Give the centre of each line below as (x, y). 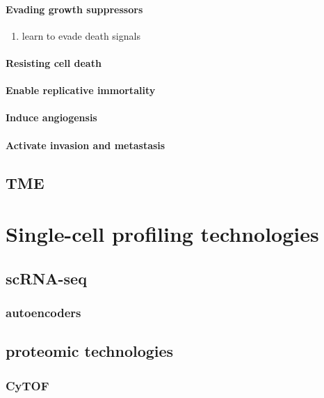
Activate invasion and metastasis (86, 145)
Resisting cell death (54, 62)
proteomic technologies (90, 351)
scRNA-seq (46, 278)
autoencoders (43, 312)
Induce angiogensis (51, 117)
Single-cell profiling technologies (162, 234)
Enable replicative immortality (81, 90)
